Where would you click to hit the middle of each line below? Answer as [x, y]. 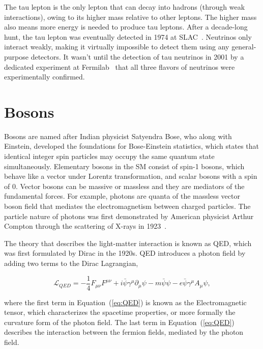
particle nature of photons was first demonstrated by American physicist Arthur [129, 216]
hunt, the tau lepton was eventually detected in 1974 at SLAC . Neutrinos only [128, 36]
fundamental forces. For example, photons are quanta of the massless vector [122, 196]
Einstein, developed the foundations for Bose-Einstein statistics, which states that [132, 146]
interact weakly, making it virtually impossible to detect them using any [117, 47]
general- [244, 47]
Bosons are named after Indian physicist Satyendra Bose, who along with [118, 136]
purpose [16, 56]
